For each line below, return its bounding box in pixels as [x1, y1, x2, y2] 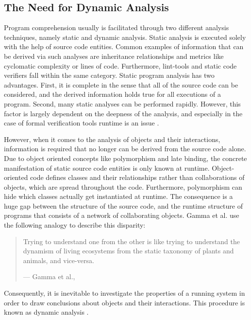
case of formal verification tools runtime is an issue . [4, 118, 159, 128]
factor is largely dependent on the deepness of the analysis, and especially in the [4, 108, 243, 118]
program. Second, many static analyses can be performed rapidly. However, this [4, 98, 241, 108]
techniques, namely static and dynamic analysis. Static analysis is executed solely [4, 32, 246, 42]
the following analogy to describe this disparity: [4, 220, 146, 230]
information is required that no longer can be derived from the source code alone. [4, 143, 246, 154]
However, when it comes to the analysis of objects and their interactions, [4, 134, 220, 144]
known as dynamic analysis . [4, 307, 89, 317]
